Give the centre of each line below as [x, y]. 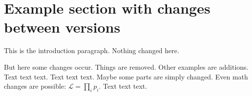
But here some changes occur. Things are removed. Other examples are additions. [126, 67]
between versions [62, 27]
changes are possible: [35, 86]
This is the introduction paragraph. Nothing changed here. [92, 50]
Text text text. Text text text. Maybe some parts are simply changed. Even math [126, 76]
